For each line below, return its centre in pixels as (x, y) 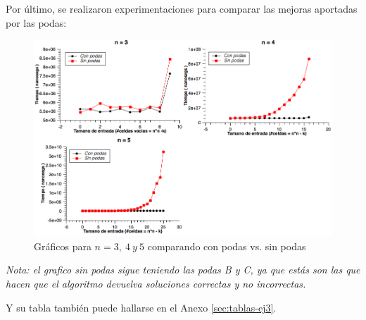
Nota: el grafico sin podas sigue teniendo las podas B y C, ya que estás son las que (183, 270)
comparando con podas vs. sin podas (227, 246)
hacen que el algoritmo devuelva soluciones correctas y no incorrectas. (156, 284)
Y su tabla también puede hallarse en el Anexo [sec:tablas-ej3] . (141, 307)
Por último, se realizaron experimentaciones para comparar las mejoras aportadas (182, 8)
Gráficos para (63, 246)
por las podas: (36, 22)
